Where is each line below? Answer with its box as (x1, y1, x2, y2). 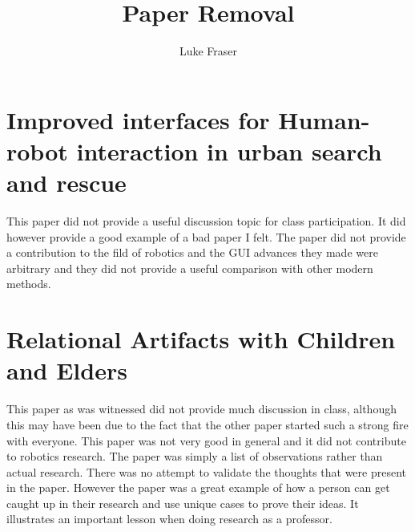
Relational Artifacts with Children (6, 323, 396, 355)
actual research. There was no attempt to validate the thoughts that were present (6, 463, 406, 480)
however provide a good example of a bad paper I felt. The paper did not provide (6, 228, 406, 245)
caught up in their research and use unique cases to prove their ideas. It (6, 494, 359, 511)
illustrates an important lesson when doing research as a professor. (6, 510, 332, 527)
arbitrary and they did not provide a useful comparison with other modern (6, 259, 373, 276)
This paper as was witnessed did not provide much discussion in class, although (6, 400, 397, 417)
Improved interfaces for (6, 103, 270, 136)
